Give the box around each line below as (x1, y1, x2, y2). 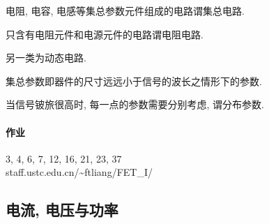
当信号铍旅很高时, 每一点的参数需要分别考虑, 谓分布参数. (6, 97, 264, 112)
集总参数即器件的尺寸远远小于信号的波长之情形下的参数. (6, 73, 262, 88)
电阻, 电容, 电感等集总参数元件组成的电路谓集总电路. (6, 3, 245, 17)
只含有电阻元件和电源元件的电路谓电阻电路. (6, 27, 203, 41)
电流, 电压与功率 (6, 199, 118, 221)
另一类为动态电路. (6, 50, 86, 65)
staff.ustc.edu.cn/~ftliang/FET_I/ (6, 165, 153, 179)
